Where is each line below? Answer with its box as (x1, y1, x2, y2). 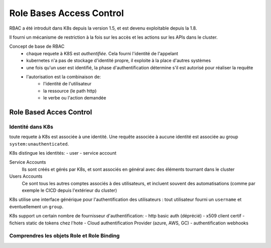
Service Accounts (9, 159, 46, 165)
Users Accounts (9, 173, 43, 179)
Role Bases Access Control (9, 8, 124, 19)
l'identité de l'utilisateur (43, 81, 92, 87)
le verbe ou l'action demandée (43, 95, 106, 101)
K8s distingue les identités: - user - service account (9, 150, 116, 156)
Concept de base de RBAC (9, 43, 65, 50)
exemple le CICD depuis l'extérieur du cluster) (22, 187, 117, 193)
